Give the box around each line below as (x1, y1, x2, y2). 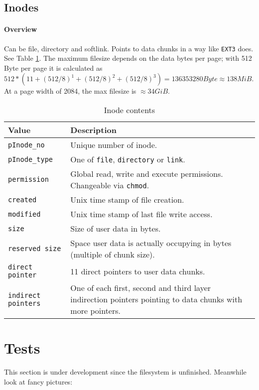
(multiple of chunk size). (70, 249, 155, 260)
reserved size (8, 245, 61, 253)
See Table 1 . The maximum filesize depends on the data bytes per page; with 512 (4, 53, 252, 63)
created (8, 195, 37, 204)
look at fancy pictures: (4, 376, 73, 387)
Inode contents (104, 104, 155, 116)
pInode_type (8, 155, 53, 163)
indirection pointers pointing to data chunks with (70, 293, 243, 305)
